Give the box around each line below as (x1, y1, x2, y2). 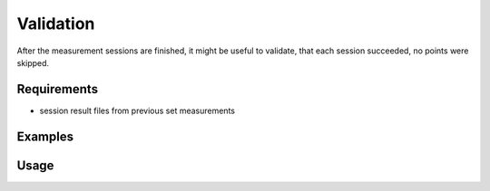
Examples (16, 129, 74, 144)
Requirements (16, 81, 99, 97)
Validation (16, 14, 95, 33)
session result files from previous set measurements (39, 105, 236, 116)
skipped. (16, 57, 50, 68)
